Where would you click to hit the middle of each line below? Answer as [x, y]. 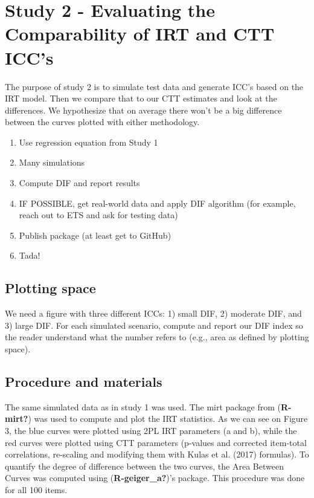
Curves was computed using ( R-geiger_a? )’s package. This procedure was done [155, 478]
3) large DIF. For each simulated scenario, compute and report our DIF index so [154, 325]
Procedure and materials [84, 381]
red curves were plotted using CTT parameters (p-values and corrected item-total [156, 442]
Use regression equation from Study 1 [88, 142]
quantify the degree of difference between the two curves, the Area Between [144, 466]
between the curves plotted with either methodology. [102, 122]
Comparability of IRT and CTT [140, 34]
